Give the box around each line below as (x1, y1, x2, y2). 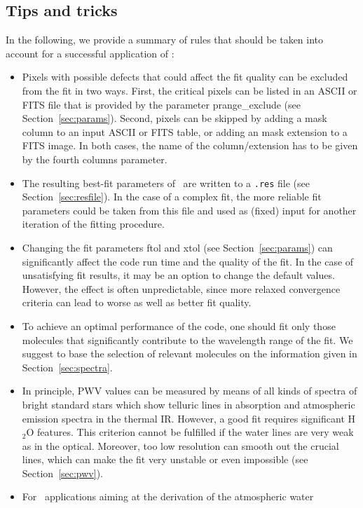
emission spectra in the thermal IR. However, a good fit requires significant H (22, 411, 355, 425)
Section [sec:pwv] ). (22, 465, 104, 480)
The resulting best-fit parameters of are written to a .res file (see (22, 175, 310, 190)
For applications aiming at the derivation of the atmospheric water (22, 489, 314, 504)
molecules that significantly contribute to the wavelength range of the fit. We (22, 332, 353, 347)
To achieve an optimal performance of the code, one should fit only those (22, 318, 336, 333)
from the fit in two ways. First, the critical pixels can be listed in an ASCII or (22, 83, 357, 97)
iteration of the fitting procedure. (22, 217, 165, 231)
